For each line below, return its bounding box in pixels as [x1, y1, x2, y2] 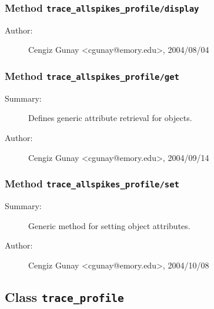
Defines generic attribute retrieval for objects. [28, 112, 192, 124]
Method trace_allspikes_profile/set [5, 176, 179, 191]
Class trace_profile [5, 287, 124, 305]
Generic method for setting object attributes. [28, 219, 190, 231]
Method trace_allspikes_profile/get [5, 68, 179, 83]
